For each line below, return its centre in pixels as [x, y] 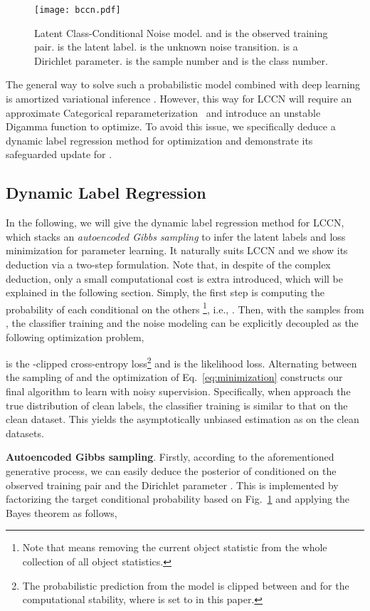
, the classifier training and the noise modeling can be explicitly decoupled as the [182, 323]
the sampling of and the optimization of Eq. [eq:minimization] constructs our [174, 377]
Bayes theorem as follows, [62, 512]
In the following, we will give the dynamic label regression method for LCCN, [175, 223]
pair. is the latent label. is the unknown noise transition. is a [166, 47]
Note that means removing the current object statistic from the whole [175, 547]
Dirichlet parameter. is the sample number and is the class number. [181, 60]
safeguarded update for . [59, 154]
